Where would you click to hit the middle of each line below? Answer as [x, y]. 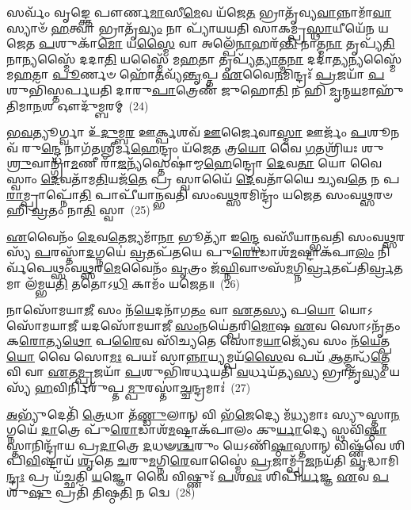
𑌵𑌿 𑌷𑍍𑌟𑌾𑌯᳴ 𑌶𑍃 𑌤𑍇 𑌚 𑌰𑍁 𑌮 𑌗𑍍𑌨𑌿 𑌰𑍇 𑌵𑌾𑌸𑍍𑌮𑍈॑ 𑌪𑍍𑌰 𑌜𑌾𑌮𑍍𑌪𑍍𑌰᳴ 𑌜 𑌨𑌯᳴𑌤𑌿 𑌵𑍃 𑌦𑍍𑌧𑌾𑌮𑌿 [212, 460]
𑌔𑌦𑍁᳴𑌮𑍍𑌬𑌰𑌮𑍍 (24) [103, 105]
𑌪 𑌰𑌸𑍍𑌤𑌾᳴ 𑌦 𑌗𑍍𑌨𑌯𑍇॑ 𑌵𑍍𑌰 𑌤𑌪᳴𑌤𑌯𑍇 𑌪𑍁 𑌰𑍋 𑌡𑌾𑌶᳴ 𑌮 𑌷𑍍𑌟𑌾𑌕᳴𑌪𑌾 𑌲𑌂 [204, 252]
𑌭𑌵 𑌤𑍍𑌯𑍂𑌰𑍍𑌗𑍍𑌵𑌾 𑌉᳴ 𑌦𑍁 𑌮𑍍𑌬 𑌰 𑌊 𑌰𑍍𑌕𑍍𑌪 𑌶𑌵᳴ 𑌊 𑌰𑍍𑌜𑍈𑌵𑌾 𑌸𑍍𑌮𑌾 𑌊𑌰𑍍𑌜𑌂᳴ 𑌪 [187, 132]
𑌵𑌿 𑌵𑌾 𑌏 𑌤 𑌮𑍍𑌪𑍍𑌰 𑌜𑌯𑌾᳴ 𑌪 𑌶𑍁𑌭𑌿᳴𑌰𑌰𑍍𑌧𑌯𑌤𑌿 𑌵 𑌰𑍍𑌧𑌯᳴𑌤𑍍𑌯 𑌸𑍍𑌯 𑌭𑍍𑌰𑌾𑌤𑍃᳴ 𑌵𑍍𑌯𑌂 [196, 372]
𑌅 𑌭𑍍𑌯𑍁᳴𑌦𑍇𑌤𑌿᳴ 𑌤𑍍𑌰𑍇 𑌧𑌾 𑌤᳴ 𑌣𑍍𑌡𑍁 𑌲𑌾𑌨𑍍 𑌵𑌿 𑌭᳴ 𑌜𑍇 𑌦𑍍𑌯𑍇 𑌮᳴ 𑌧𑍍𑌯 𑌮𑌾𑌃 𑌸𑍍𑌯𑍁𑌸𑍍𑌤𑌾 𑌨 [203, 414]
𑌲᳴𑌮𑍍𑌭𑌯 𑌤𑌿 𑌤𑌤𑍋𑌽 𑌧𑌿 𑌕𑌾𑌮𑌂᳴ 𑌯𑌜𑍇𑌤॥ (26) [132, 283]
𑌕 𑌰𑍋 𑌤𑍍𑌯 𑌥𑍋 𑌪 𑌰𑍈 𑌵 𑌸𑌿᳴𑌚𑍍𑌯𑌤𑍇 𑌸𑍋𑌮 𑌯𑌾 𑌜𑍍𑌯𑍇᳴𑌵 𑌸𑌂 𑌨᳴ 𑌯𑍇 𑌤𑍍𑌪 [198, 341]
